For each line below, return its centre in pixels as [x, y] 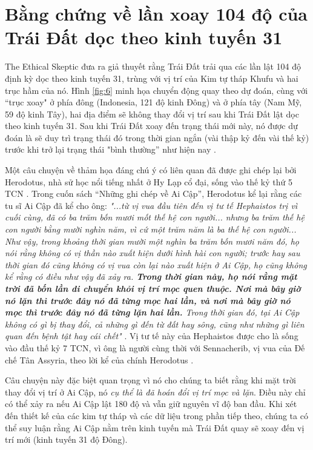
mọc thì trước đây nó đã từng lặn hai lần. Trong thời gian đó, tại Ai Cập [152, 312]
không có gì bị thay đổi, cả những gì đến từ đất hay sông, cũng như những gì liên [155, 324]
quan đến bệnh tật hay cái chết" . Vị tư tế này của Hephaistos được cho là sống [152, 336]
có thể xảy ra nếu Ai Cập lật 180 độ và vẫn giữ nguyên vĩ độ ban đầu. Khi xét [151, 404]
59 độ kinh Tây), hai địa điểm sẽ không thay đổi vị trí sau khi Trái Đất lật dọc [152, 114]
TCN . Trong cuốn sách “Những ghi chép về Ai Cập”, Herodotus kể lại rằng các [153, 194]
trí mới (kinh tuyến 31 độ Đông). [66, 439]
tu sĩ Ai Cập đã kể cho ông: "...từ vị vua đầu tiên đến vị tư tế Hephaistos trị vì [151, 205]
